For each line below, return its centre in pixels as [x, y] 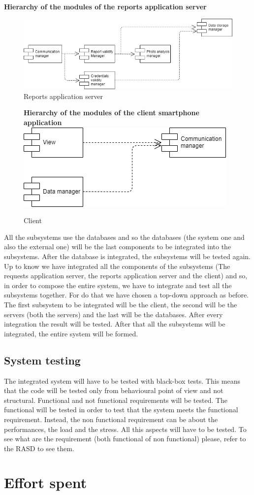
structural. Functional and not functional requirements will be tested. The [116, 400]
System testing [42, 360]
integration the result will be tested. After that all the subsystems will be [115, 324]
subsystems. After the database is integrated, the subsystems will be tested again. [127, 256]
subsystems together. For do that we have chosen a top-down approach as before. [126, 295]
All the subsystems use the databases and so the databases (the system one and [124, 237]
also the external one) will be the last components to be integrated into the [118, 247]
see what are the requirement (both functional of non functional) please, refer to [125, 439]
